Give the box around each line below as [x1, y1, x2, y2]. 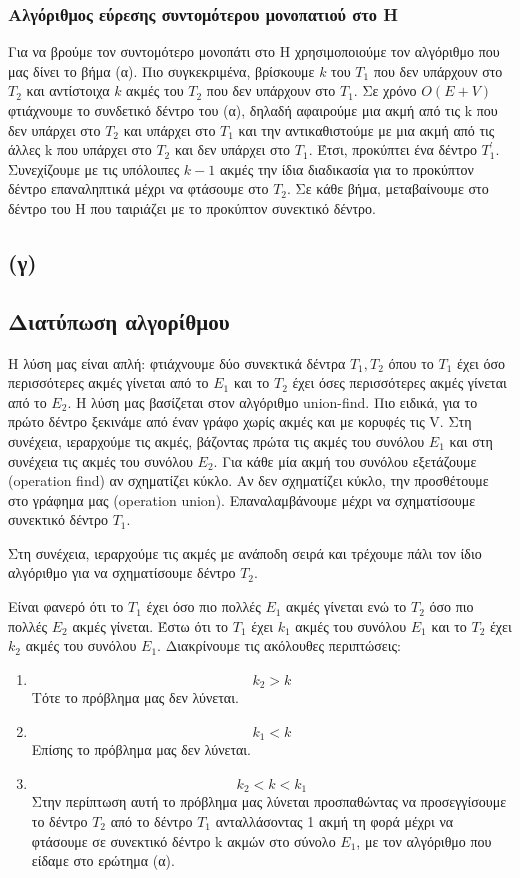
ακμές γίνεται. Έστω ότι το [72, 615, 229, 636]
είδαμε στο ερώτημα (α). [31, 850, 175, 871]
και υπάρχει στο [123, 119, 216, 140]
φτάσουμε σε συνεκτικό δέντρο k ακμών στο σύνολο [31, 830, 336, 851]
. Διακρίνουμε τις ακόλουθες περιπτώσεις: [157, 635, 401, 656]
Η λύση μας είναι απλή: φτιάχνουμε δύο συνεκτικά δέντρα [8, 352, 346, 373]
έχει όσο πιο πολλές [146, 596, 261, 617]
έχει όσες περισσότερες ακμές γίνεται [292, 372, 507, 393]
